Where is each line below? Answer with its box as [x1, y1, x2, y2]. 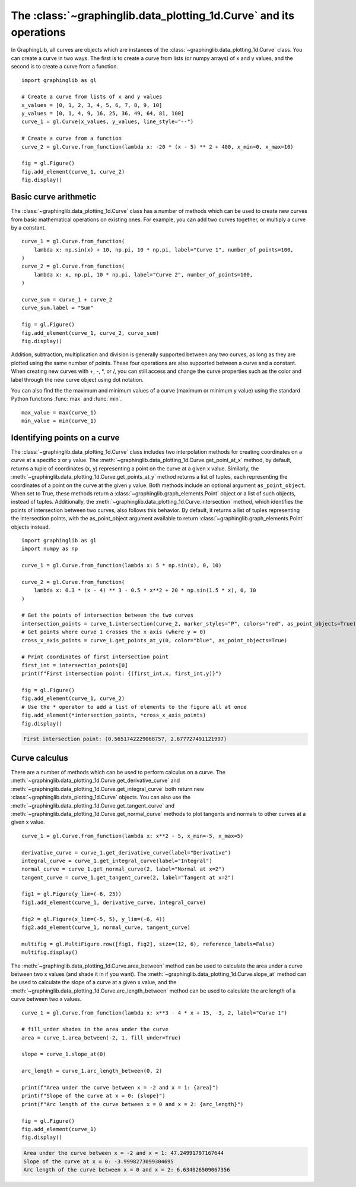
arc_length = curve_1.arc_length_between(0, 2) [21, 1067, 163, 1075]
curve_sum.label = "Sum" [21, 304, 94, 312]
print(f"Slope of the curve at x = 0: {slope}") [21, 1092, 166, 1100]
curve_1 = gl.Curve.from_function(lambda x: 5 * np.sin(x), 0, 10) [21, 562, 222, 569]
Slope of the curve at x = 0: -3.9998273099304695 [23, 1158, 174, 1165]
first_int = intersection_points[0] [21, 662, 128, 668]
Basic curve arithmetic [11, 192, 97, 202]
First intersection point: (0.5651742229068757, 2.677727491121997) [23, 736, 227, 743]
